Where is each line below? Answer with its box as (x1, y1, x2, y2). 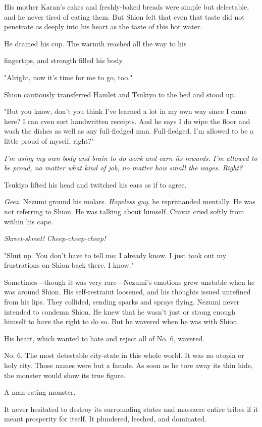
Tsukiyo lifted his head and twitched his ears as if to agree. (4, 179, 187, 190)
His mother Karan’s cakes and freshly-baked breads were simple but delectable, (4, 2, 249, 12)
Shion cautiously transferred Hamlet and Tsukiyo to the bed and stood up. (4, 89, 236, 99)
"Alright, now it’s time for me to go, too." (4, 72, 133, 82)
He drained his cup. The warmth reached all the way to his (4, 38, 187, 48)
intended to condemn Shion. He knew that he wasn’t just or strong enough (4, 306, 236, 317)
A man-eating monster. (4, 387, 76, 397)
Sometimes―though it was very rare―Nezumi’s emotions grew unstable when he (4, 276, 255, 287)
